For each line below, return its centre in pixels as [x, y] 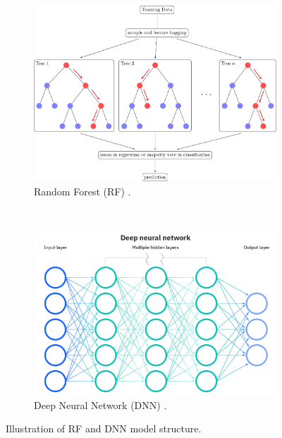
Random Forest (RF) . [82, 191]
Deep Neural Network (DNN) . [100, 404]
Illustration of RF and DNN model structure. [104, 428]
